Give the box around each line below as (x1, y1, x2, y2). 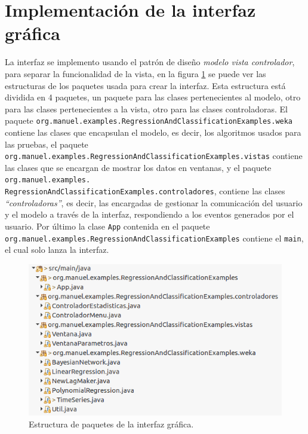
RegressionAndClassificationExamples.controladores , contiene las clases (5, 185, 285, 197)
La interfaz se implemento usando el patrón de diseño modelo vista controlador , (5, 56, 295, 68)
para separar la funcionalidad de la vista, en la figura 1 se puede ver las (5, 67, 266, 80)
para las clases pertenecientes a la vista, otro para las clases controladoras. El (5, 102, 288, 115)
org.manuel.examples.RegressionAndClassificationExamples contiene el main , (5, 231, 304, 244)
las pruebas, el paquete (5, 137, 88, 150)
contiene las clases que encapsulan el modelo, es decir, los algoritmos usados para (5, 126, 301, 138)
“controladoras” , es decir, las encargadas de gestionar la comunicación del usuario (5, 196, 303, 209)
